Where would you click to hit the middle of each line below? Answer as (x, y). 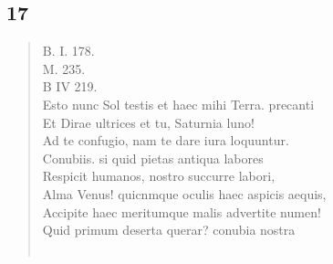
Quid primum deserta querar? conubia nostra (169, 230)
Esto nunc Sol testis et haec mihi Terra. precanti (178, 104)
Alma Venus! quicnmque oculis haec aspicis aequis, (184, 193)
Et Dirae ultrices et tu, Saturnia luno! (148, 122)
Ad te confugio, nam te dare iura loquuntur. (166, 140)
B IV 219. (70, 86)
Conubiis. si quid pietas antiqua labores (153, 158)
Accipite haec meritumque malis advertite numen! (182, 211)
